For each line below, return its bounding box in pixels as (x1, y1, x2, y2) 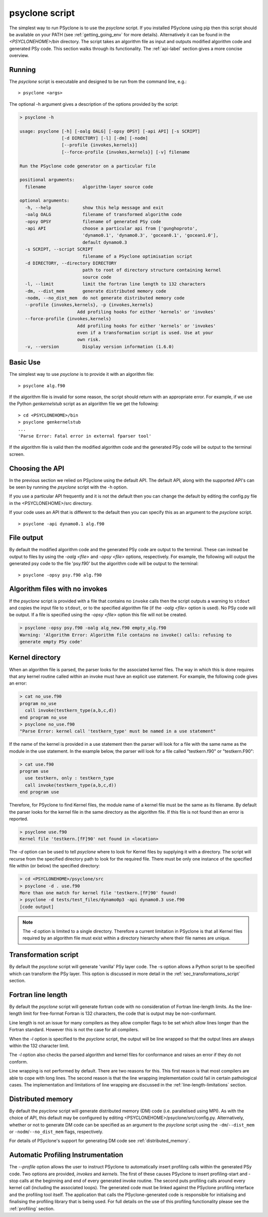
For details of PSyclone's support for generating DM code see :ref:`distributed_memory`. (9, 1138, 191, 1144)
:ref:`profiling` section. (9, 1206, 55, 1212)
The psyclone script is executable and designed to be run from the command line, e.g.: (9, 78, 187, 84)
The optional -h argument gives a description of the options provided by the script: (9, 101, 179, 107)
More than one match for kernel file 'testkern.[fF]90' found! (19, 890, 177, 896)
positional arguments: (19, 177, 75, 183)
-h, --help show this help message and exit (25, 205, 164, 211)
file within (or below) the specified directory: (9, 863, 100, 869)
